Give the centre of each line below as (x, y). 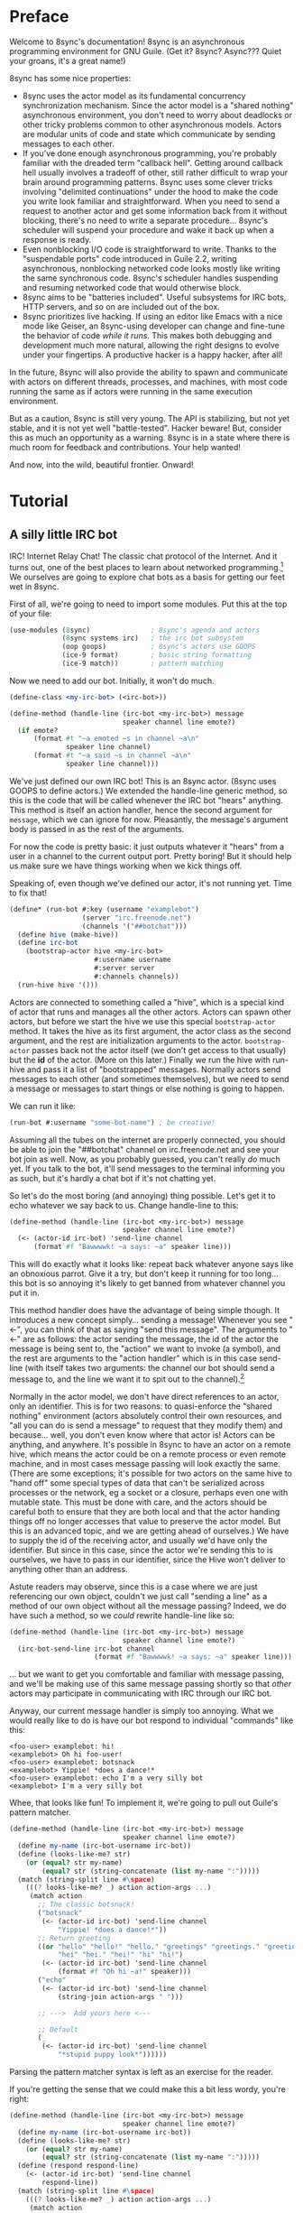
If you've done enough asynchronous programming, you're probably (149, 153)
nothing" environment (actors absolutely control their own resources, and (146, 1415)
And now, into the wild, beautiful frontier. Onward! (101, 464)
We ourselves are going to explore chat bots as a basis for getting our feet (147, 577)
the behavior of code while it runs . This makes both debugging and (147, 335)
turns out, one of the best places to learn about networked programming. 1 (147, 566)
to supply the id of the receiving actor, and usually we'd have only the (138, 1540)
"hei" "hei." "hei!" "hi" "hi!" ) (120, 1955)
